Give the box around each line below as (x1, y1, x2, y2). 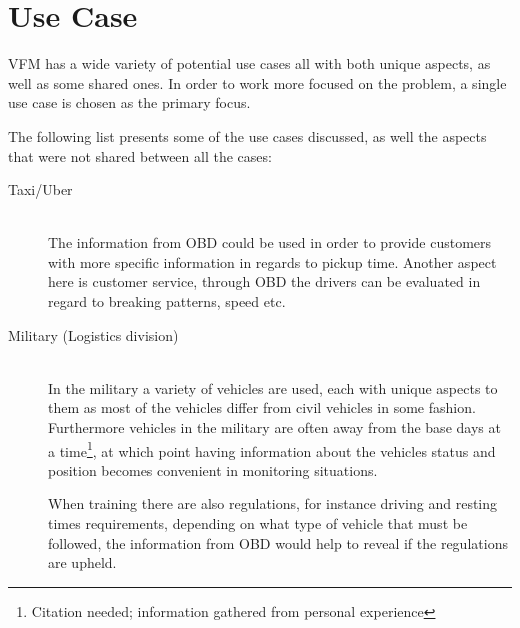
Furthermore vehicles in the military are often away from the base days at (48, 417, 501, 438)
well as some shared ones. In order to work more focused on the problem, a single (8, 72, 507, 93)
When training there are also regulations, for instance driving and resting (48, 493, 498, 514)
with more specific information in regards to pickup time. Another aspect (48, 251, 497, 272)
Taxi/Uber (8, 179, 73, 200)
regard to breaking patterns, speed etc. (48, 291, 286, 312)
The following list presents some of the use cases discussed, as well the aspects (8, 125, 487, 146)
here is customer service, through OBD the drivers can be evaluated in (48, 271, 481, 292)
